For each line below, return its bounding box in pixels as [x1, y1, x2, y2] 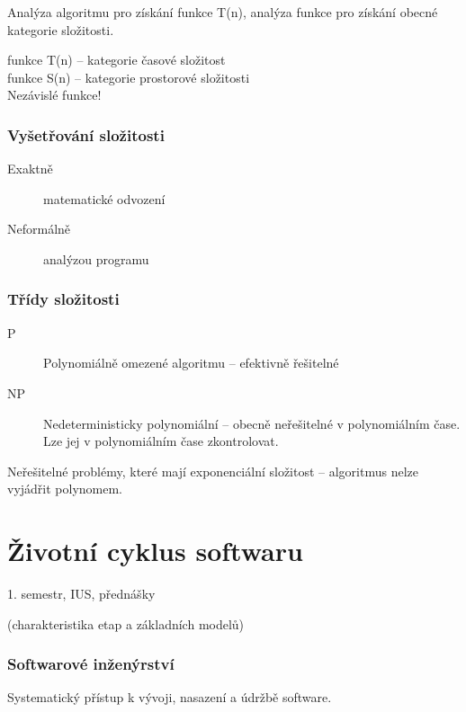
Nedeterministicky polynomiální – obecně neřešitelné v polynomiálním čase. [43, 414, 461, 432]
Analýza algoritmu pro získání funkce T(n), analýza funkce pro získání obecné [7, 3, 438, 21]
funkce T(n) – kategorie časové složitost [7, 50, 226, 69]
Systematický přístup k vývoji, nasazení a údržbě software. [7, 688, 332, 707]
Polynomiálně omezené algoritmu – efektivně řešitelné [43, 353, 339, 372]
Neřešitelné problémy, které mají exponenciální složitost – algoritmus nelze [7, 461, 419, 480]
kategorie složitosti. [7, 20, 114, 39]
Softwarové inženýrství [7, 653, 175, 675]
